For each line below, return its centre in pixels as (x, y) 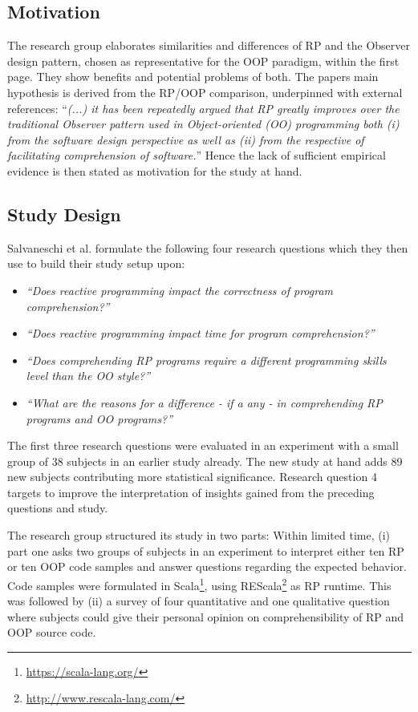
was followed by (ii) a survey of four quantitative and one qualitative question (199, 601)
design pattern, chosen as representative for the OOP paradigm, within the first (203, 61)
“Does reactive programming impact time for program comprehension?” (200, 333)
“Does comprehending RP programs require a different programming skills (206, 360)
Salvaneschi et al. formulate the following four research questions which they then (208, 247)
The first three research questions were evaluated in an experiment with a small (203, 445)
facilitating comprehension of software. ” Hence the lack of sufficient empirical (197, 155)
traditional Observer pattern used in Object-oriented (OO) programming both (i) (203, 124)
